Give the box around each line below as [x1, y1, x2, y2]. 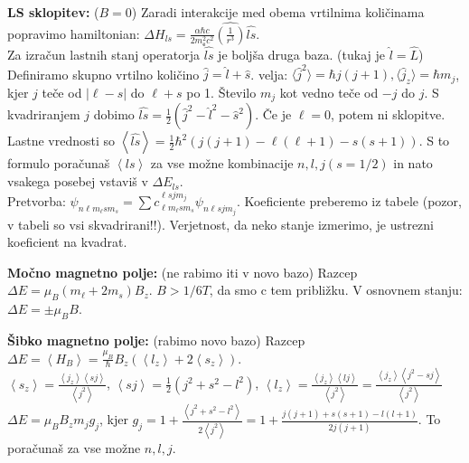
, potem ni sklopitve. [331, 105, 446, 124]
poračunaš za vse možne [7, 438, 141, 457]
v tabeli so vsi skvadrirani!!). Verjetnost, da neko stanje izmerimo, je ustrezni [7, 214, 434, 233]
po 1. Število [186, 83, 257, 102]
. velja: [250, 64, 288, 83]
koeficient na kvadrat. [7, 232, 127, 251]
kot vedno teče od [279, 83, 379, 102]
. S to [418, 131, 450, 150]
